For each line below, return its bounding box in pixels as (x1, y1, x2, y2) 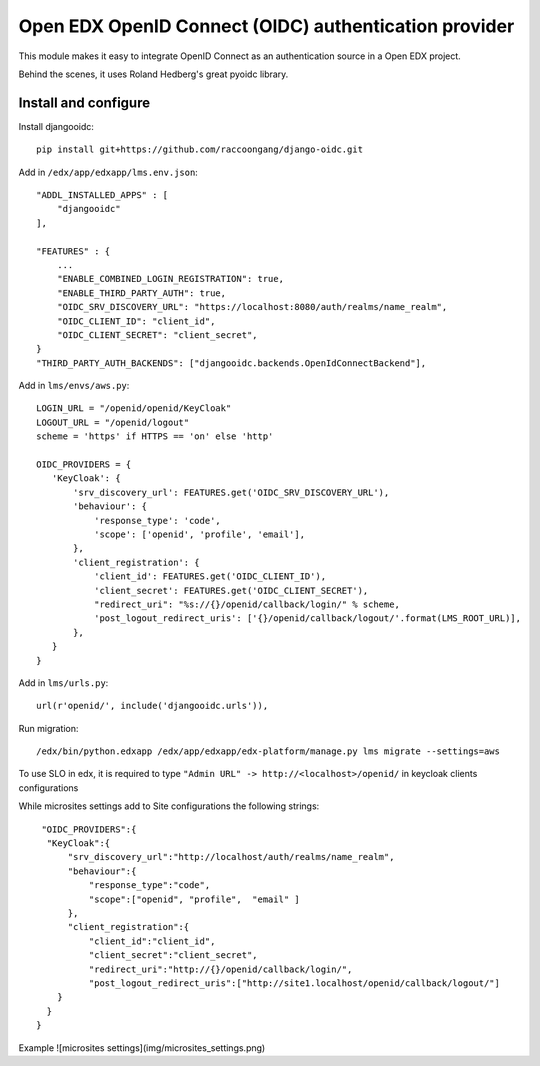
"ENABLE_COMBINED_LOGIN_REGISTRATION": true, (56, 273, 285, 285)
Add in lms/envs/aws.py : (18, 380, 130, 392)
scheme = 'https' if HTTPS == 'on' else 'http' (36, 431, 274, 442)
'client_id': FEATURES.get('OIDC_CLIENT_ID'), (93, 571, 327, 582)
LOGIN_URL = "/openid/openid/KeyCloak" (36, 403, 232, 414)
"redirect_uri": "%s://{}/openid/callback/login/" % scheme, (93, 598, 400, 610)
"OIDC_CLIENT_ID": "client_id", (56, 315, 216, 327)
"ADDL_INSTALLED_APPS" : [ (36, 190, 169, 201)
